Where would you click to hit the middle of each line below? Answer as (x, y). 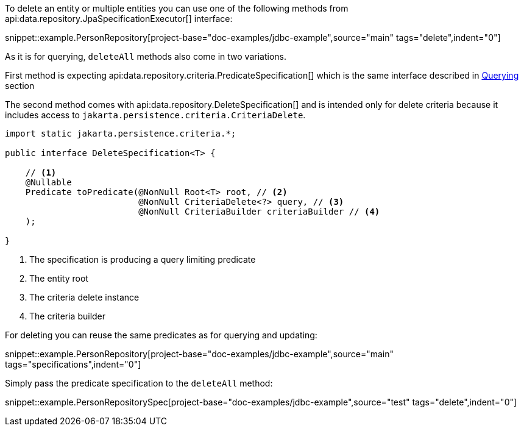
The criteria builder (68, 316)
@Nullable (48, 182)
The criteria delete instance (84, 297)
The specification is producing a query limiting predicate (143, 259)
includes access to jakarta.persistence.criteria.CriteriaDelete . (155, 115)
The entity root (59, 278)
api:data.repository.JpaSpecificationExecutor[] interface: (119, 19)
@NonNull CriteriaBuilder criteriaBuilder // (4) (259, 212)
